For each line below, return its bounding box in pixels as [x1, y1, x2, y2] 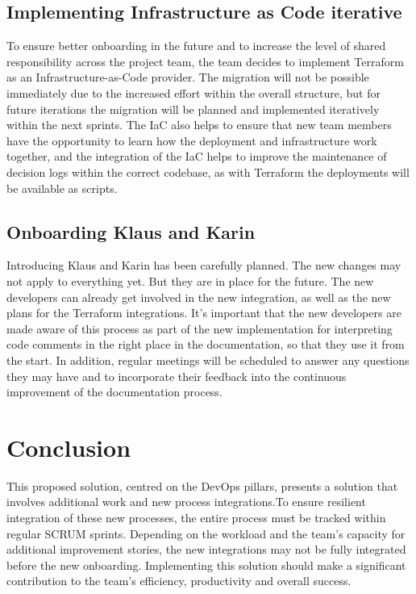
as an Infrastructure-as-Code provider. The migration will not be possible [6, 69, 369, 86]
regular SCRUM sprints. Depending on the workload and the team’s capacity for [6, 525, 406, 542]
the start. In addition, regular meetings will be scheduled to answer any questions [6, 351, 410, 368]
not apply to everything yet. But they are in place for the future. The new [6, 272, 374, 289]
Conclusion [6, 430, 131, 463]
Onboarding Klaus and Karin [6, 219, 256, 244]
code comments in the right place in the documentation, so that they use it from [6, 336, 405, 353]
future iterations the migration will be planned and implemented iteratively [6, 100, 380, 117]
